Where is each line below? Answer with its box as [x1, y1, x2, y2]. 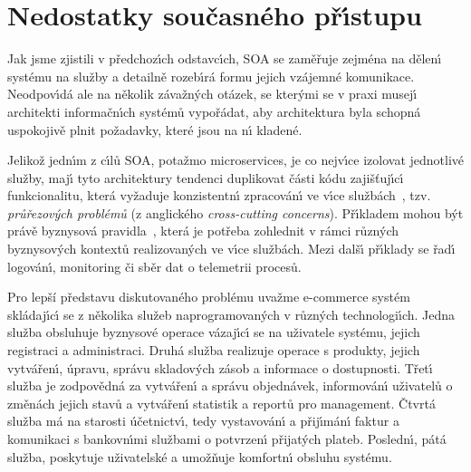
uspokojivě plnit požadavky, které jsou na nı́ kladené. [7, 120, 303, 139]
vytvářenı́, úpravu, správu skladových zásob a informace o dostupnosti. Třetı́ [7, 358, 433, 377]
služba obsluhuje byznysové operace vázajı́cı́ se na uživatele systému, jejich [7, 323, 420, 342]
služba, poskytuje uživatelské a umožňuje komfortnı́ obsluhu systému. [7, 447, 392, 466]
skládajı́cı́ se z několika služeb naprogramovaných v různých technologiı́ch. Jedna [7, 304, 456, 323]
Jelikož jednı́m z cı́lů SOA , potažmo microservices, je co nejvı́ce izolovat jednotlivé [7, 150, 465, 169]
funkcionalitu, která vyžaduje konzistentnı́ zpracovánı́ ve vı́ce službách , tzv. [7, 186, 431, 205]
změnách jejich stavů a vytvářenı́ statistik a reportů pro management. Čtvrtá [7, 393, 436, 412]
